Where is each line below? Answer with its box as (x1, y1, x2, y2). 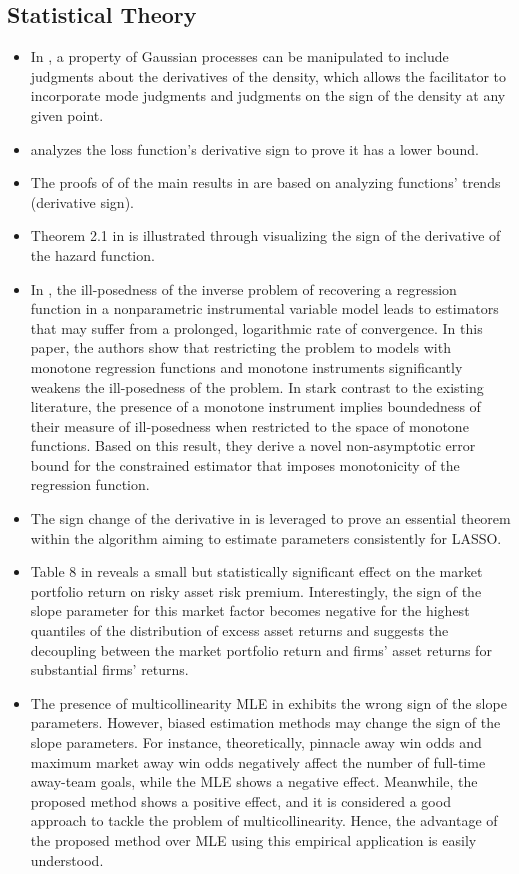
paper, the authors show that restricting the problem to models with (30, 337, 451, 358)
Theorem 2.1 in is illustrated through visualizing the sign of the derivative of (30, 225, 501, 246)
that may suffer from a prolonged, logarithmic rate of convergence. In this (30, 317, 483, 338)
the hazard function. (30, 244, 155, 265)
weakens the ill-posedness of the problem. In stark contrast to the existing (30, 376, 484, 397)
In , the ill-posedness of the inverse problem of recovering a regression (30, 278, 457, 299)
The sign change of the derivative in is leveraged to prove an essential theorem (30, 508, 511, 529)
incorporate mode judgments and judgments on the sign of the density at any (30, 85, 506, 106)
